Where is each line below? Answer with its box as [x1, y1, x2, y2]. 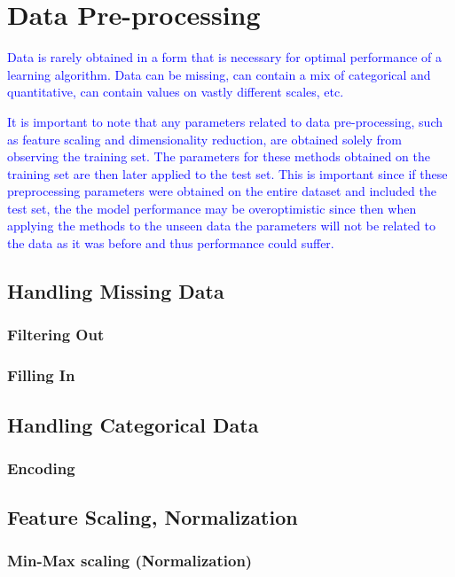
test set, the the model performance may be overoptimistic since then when [7, 199, 417, 217]
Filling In [7, 364, 75, 386]
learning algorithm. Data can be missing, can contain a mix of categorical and [7, 65, 431, 83]
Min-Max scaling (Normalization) [7, 550, 253, 572]
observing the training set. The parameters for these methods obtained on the [7, 147, 430, 166]
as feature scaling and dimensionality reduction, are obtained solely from [7, 129, 402, 148]
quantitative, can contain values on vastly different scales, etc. [7, 82, 344, 101]
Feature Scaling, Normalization [7, 503, 298, 531]
